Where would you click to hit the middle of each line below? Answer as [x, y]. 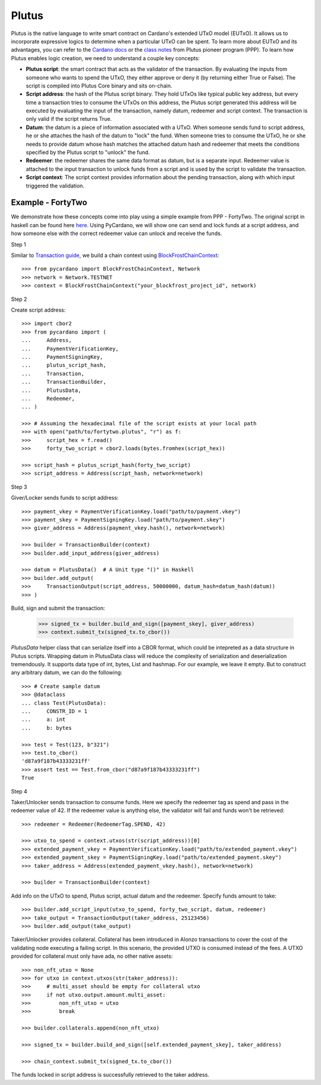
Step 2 [19, 299]
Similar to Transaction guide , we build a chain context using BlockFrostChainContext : [115, 255]
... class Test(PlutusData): [64, 703]
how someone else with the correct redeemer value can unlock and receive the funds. [117, 233]
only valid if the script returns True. [69, 119]
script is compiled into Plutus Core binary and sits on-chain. [99, 86]
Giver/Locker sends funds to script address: [65, 498]
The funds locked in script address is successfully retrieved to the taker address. [110, 1075]
